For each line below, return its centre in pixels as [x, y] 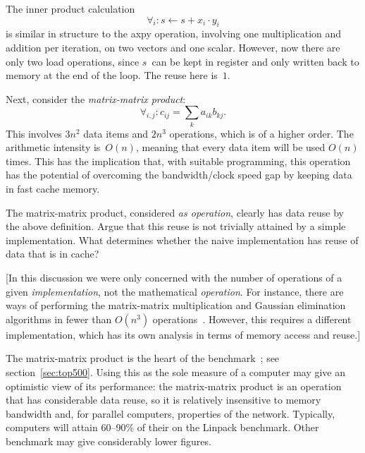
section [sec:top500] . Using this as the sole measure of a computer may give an [176, 372]
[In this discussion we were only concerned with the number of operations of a [174, 278]
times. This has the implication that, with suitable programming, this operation [178, 161]
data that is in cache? [52, 254]
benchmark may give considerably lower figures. [109, 441]
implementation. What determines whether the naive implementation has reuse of [182, 240]
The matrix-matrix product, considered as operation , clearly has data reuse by [175, 212]
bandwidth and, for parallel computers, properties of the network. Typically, [171, 413]
